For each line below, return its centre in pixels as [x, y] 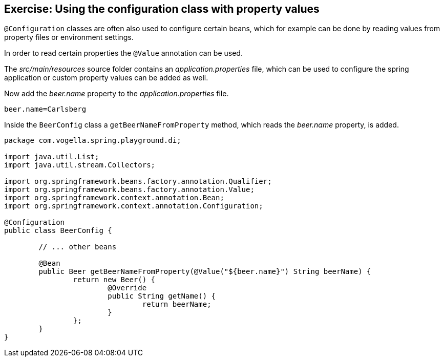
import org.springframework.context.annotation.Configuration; [134, 206]
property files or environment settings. [69, 37]
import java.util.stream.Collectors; [80, 165]
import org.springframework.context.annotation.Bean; [114, 198]
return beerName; [177, 304]
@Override [127, 288]
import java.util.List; [52, 157]
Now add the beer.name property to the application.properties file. [117, 94]
